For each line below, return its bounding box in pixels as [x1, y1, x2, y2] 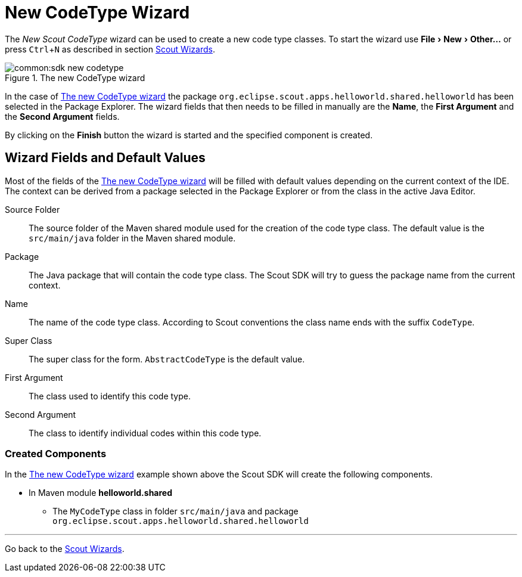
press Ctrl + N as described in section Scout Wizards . [5, 44, 215, 54]
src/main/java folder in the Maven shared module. [29, 232, 236, 243]
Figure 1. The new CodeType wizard [5, 72, 145, 83]
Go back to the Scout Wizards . [5, 544, 125, 554]
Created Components [5, 447, 107, 460]
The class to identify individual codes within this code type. [29, 427, 262, 438]
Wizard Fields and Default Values [5, 150, 206, 166]
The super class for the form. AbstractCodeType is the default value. [29, 353, 305, 364]
